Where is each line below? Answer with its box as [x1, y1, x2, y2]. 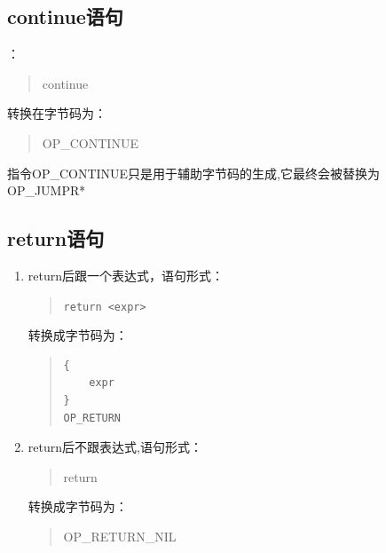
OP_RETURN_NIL [63, 526, 177, 545]
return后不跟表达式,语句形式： [28, 438, 202, 456]
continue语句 [7, 3, 123, 30]
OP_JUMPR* [7, 181, 86, 200]
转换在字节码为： [7, 104, 106, 122]
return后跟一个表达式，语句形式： [28, 265, 225, 284]
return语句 [7, 225, 105, 252]
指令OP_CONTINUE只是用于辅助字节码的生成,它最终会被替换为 [7, 163, 381, 182]
